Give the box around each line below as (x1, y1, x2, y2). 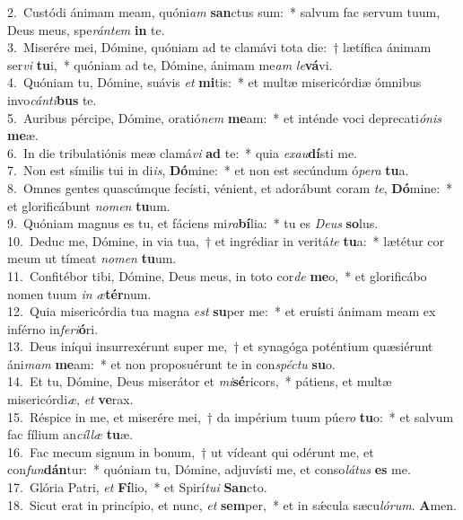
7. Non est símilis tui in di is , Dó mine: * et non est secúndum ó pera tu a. (7, 161, 409, 180)
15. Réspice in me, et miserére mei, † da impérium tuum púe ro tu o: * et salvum (7, 407, 454, 426)
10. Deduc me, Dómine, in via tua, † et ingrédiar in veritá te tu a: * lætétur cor (7, 231, 444, 250)
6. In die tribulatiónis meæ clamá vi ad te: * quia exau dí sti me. (7, 143, 357, 162)
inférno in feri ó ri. (7, 319, 99, 338)
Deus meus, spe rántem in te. (7, 20, 165, 39)
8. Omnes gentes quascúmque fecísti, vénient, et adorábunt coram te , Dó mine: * (7, 178, 453, 197)
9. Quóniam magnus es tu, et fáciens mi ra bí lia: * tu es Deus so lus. (7, 214, 379, 233)
